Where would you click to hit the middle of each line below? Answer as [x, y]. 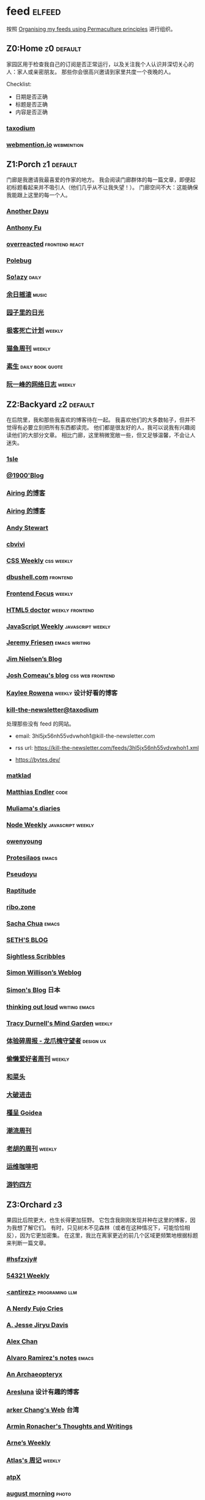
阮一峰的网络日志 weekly [41, 384]
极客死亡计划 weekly [35, 330]
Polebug [19, 261]
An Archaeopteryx [34, 1374]
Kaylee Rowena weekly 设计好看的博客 [62, 693]
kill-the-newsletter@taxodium [53, 710]
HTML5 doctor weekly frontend [50, 610]
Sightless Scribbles [36, 956]
